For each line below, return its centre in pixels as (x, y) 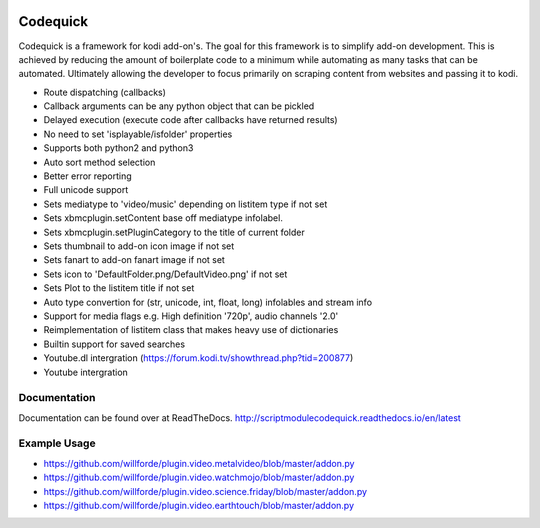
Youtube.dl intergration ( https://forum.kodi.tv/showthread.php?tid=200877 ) (198, 358)
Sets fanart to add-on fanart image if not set (134, 260)
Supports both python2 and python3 (118, 148)
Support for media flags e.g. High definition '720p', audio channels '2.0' (191, 316)
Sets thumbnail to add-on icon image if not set (139, 246)
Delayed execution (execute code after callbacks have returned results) (191, 120)
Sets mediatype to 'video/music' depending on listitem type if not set (185, 204)
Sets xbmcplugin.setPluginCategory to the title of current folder (174, 232)
